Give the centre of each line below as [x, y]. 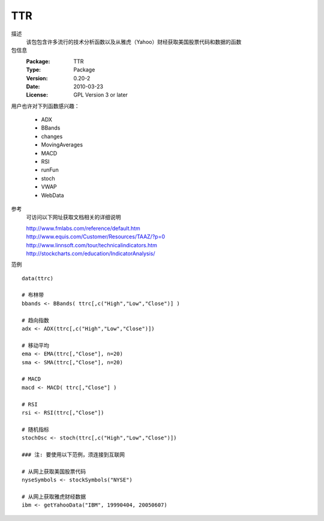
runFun [50, 170]
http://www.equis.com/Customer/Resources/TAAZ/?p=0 [95, 236]
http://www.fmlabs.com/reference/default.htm [83, 228]
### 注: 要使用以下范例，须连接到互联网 [73, 454]
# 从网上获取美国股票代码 [54, 471]
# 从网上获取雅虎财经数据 [54, 496]
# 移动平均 [35, 345]
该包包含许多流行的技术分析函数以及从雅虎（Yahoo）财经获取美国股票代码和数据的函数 [134, 41]
